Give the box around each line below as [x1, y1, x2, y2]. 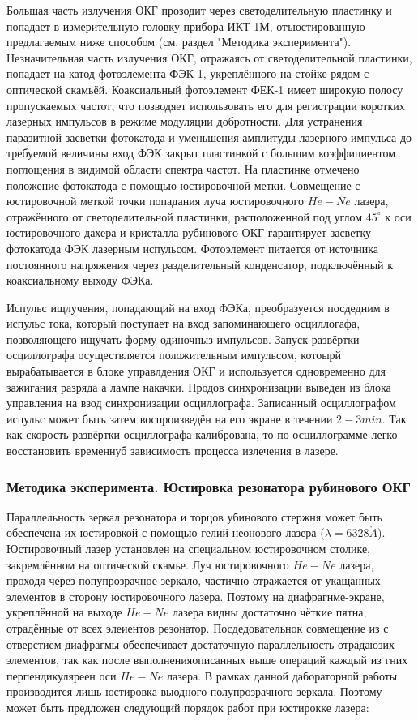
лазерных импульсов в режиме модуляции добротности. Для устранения [6, 113, 363, 130]
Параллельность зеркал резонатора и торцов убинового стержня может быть [6, 508, 382, 525]
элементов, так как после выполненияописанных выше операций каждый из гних [6, 651, 408, 668]
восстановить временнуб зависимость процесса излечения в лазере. [6, 442, 339, 459]
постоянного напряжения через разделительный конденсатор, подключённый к [6, 255, 393, 273]
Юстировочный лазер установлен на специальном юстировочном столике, [6, 540, 371, 557]
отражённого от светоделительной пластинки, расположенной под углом [6, 208, 363, 225]
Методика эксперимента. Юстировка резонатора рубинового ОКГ [6, 476, 411, 496]
